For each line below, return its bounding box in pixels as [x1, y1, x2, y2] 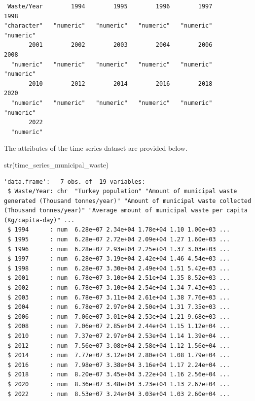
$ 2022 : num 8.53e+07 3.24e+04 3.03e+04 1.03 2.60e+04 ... [7, 390, 230, 398]
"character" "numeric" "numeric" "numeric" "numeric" [4, 22, 213, 30]
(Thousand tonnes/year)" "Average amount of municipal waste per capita [4, 207, 248, 214]
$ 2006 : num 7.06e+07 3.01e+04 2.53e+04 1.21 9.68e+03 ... [7, 313, 230, 320]
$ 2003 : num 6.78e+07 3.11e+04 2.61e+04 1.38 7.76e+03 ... [7, 294, 230, 301]
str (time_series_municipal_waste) [4, 159, 109, 169]
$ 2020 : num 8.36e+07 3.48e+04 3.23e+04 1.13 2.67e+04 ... [7, 380, 230, 388]
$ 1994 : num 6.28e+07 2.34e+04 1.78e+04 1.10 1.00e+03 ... [7, 226, 230, 234]
